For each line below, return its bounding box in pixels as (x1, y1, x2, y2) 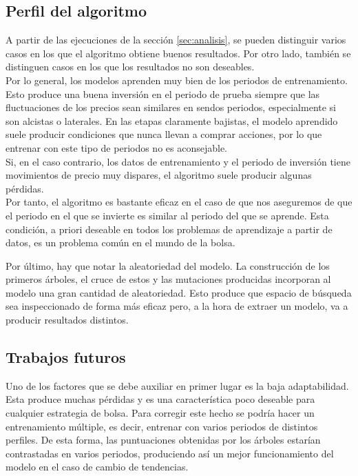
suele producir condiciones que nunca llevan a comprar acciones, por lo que (6, 127, 322, 141)
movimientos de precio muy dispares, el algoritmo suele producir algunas (6, 168, 312, 182)
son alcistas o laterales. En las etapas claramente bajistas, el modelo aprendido (6, 113, 338, 128)
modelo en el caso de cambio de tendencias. (6, 459, 189, 474)
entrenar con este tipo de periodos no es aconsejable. (6, 140, 228, 155)
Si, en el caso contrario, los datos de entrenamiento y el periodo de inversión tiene (6, 154, 350, 168)
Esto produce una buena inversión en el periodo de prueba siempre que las (6, 86, 320, 101)
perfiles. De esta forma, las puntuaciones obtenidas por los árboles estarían (6, 433, 321, 447)
